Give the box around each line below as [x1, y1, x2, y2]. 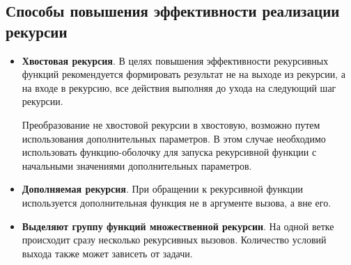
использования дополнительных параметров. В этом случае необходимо [22, 131, 326, 145]
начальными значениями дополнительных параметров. [22, 158, 252, 172]
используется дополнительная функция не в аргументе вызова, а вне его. [22, 195, 331, 209]
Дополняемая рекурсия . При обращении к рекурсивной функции [22, 182, 303, 196]
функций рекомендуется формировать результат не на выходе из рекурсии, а [22, 67, 346, 81]
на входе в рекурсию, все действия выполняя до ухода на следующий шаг [22, 80, 336, 95]
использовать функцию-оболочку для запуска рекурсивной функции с [22, 145, 317, 159]
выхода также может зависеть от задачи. [22, 246, 193, 260]
